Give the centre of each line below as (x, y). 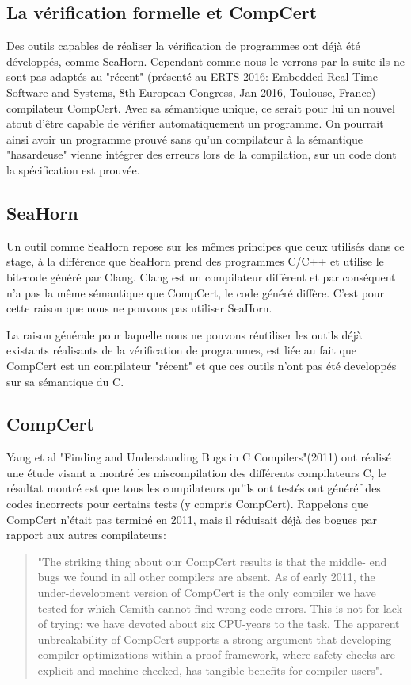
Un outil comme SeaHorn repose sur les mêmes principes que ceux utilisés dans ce (205, 245)
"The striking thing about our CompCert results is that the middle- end (212, 561)
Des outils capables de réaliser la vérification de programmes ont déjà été (183, 46)
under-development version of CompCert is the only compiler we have (207, 593)
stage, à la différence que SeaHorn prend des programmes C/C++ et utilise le (195, 261)
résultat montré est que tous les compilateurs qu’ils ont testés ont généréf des (194, 488)
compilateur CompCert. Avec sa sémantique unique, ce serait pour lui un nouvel (201, 107)
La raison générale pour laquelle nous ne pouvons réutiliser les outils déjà (184, 334)
